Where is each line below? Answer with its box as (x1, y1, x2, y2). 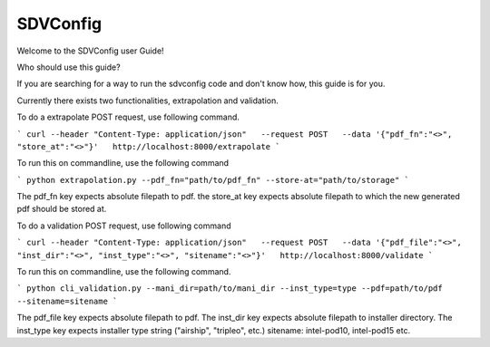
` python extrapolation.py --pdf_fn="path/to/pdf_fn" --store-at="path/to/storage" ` (16, 175, 410, 185)
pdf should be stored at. (16, 204, 107, 215)
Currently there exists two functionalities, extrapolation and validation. (16, 95, 279, 106)
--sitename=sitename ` (16, 295, 118, 306)
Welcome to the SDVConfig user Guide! (16, 45, 164, 56)
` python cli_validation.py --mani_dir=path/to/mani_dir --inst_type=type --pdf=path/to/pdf (16, 284, 444, 294)
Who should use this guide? (16, 62, 122, 72)
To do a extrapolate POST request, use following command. (16, 111, 240, 122)
